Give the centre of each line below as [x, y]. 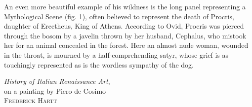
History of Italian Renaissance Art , [57, 81]
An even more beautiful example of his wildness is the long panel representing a [125, 6]
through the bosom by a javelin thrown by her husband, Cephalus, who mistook [125, 35]
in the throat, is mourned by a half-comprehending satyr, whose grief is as [116, 54]
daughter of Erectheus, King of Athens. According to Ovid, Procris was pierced [124, 26]
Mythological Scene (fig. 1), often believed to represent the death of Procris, [119, 16]
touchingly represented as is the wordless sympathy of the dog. [99, 64]
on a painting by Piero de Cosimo [55, 90]
